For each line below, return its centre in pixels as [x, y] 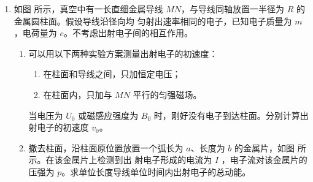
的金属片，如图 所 [270, 147]
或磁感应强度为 [108, 115]
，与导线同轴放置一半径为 [232, 9]
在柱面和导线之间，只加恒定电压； [112, 74]
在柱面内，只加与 [78, 94]
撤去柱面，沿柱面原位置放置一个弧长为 [106, 147]
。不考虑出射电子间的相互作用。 [128, 33]
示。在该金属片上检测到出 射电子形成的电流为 [120, 160]
